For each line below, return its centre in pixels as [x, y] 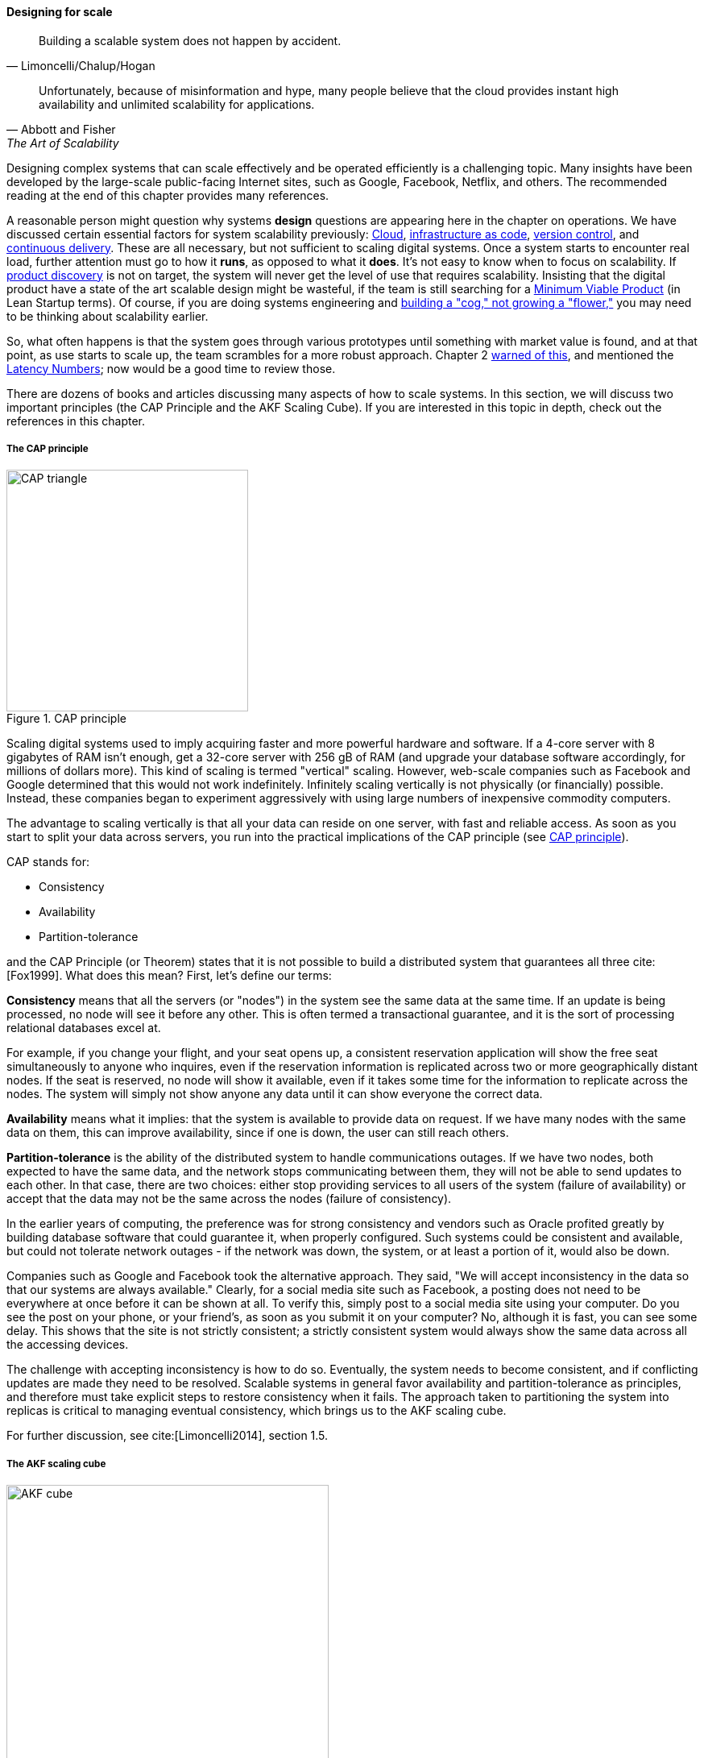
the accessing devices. [68, 1345]
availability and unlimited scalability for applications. [177, 104]
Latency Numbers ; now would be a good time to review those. [171, 368]
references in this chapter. [76, 421]
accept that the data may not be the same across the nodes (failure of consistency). [229, 1199]
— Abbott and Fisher [61, 129]
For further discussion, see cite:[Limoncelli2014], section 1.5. [168, 1436]
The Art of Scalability [63, 143]
